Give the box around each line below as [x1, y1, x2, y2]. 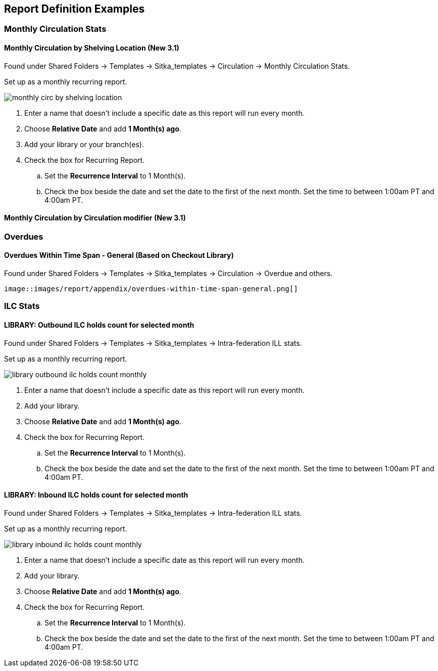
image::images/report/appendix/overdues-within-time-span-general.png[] [4, 285, 298, 293]
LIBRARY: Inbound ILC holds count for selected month [4, 490, 188, 500]
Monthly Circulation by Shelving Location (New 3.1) [4, 43, 179, 53]
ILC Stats [4, 301, 40, 311]
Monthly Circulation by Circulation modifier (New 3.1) [4, 213, 186, 222]
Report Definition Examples [4, 3, 145, 15]
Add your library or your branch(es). [24, 140, 144, 149]
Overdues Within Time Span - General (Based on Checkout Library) [4, 251, 234, 260]
